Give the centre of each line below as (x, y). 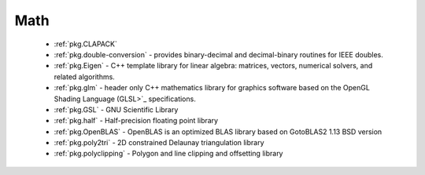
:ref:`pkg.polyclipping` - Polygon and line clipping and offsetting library (168, 154)
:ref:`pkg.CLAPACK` (85, 44)
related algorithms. (85, 77)
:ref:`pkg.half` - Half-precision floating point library (136, 121)
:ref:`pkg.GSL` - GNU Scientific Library (116, 109)
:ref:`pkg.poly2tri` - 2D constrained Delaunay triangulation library (159, 143)
